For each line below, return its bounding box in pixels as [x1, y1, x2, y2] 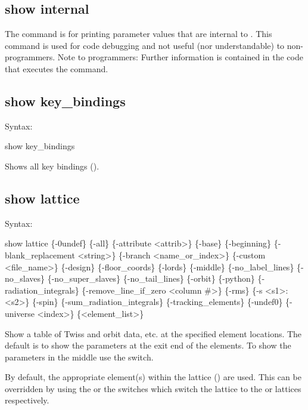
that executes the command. [5, 62, 108, 75]
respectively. [5, 394, 49, 406]
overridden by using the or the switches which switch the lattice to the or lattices [5, 382, 301, 394]
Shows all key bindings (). [5, 159, 99, 172]
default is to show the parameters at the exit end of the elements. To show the [5, 339, 291, 352]
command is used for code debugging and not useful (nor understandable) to [5, 39, 285, 51]
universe [5, 307, 35, 319]
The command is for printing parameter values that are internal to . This [5, 27, 272, 40]
